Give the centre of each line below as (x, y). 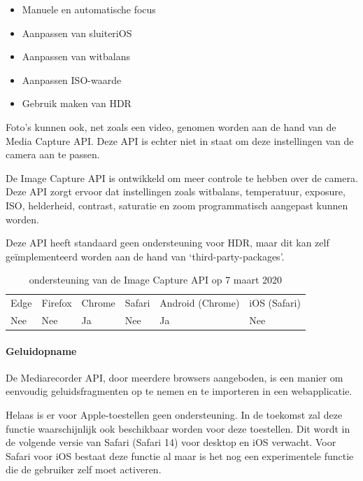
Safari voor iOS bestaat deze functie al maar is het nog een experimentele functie (180, 455)
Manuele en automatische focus (89, 9)
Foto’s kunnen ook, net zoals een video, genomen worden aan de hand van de (171, 126)
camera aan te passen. (53, 154)
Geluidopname (41, 350)
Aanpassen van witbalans (76, 56)
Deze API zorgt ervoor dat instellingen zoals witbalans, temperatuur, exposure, (176, 191)
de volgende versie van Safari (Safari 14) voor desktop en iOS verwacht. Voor (171, 442)
